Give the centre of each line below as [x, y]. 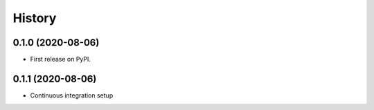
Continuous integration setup [72, 95]
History [35, 18]
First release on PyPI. [61, 59]
